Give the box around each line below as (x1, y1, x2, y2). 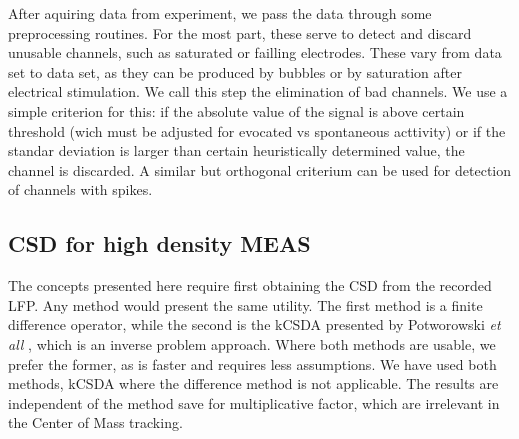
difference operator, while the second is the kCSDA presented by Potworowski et (8, 314, 501, 335)
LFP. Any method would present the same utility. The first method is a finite (8, 294, 483, 315)
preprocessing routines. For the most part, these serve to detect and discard (8, 22, 472, 43)
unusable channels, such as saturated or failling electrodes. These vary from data (8, 42, 502, 63)
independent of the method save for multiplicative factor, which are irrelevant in (8, 392, 500, 413)
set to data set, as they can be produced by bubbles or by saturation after (8, 61, 462, 82)
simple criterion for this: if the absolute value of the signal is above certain (8, 100, 465, 121)
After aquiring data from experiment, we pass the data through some (8, 3, 432, 23)
